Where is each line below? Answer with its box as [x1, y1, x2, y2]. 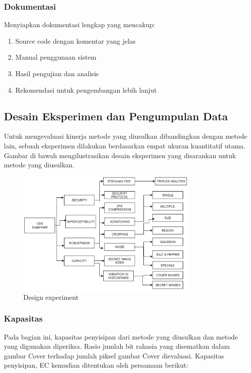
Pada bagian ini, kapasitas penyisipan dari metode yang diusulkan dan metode [4, 331, 238, 341]
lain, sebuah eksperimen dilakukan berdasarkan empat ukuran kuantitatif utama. [4, 140, 246, 150]
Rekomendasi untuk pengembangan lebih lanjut [15, 84, 157, 95]
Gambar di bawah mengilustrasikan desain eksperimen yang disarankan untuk [4, 150, 236, 160]
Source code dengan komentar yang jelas [15, 35, 136, 46]
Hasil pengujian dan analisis [15, 68, 99, 78]
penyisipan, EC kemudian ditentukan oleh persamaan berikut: [4, 360, 188, 370]
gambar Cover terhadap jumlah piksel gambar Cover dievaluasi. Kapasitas [4, 350, 224, 360]
